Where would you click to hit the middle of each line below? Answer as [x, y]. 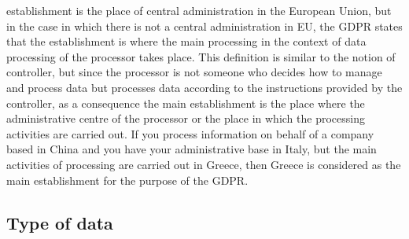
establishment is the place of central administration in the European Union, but [199, 10]
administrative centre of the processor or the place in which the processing [186, 118]
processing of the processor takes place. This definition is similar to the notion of [201, 56]
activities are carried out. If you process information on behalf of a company [190, 133]
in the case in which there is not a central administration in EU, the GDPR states [204, 26]
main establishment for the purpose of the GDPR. [127, 180]
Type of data [60, 222]
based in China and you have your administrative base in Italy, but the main [192, 149]
